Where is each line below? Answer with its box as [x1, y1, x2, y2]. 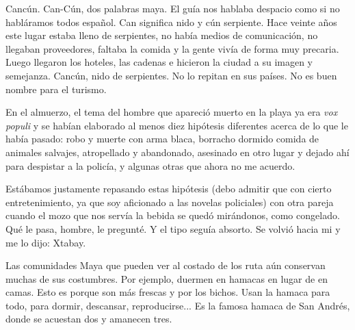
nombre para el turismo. [5, 81, 107, 96]
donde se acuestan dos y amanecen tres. [5, 312, 172, 326]
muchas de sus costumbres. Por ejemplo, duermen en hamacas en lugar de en [5, 271, 328, 285]
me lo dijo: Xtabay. [5, 235, 86, 249]
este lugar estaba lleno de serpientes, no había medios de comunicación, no [5, 28, 318, 42]
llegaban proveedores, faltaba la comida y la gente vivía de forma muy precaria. [5, 41, 339, 55]
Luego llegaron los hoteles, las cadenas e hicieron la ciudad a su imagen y [5, 55, 313, 69]
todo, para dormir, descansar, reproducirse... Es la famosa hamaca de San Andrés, [5, 298, 350, 312]
